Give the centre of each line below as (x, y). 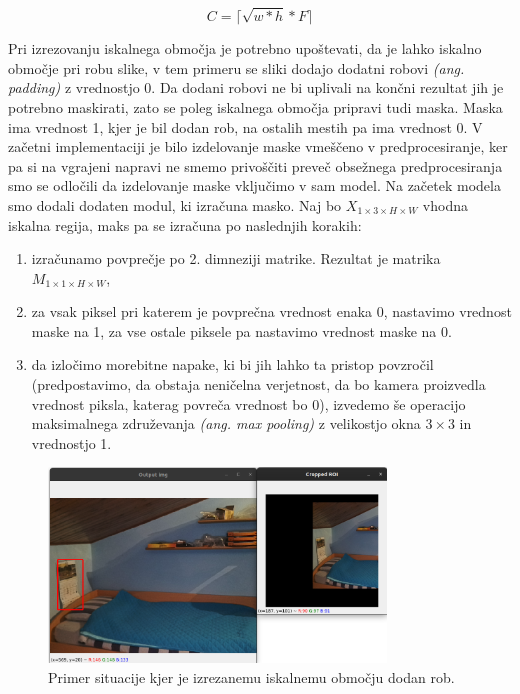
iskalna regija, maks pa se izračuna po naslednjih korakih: (185, 224)
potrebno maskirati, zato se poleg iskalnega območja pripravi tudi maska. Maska (255, 106)
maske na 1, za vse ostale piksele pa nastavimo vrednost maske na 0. (241, 330)
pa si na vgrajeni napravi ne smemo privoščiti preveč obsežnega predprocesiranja (255, 165)
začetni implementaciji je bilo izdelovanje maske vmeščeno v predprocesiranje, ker (258, 146)
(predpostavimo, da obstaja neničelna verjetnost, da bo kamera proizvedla (258, 384)
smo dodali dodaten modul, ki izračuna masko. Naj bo (175, 204)
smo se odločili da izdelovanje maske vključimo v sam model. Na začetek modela (254, 185)
